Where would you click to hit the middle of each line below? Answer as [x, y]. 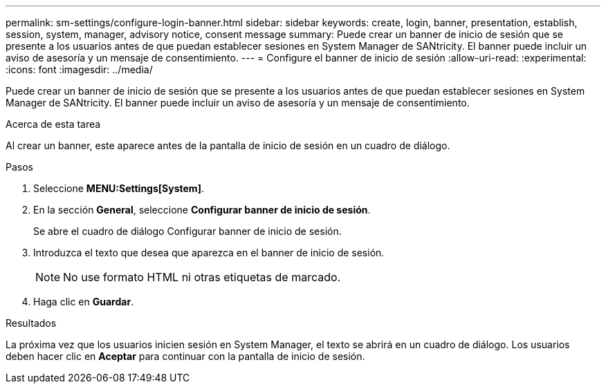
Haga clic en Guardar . [84, 302]
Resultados [31, 323]
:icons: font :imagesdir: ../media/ [79, 69]
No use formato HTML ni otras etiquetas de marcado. [202, 277]
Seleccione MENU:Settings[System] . [119, 188]
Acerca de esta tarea [53, 124]
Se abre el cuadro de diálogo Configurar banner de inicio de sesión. [187, 231]
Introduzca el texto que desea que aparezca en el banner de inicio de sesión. [209, 253]
